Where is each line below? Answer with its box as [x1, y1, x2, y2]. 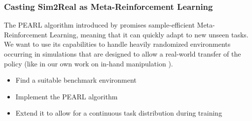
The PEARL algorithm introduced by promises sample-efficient [4, 20, 195, 30]
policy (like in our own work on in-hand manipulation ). [4, 58, 173, 68]
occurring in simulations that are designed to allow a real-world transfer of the [4, 49, 241, 59]
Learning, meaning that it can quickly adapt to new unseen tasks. [49, 29, 249, 39]
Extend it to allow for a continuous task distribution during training [15, 108, 222, 118]
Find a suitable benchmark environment [15, 75, 137, 85]
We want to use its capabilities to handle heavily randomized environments [4, 39, 231, 49]
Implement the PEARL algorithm [15, 91, 118, 101]
